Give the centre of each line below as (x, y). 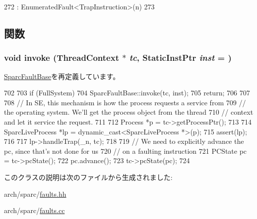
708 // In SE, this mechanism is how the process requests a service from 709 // (125, 102)
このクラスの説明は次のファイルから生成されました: (88, 177)
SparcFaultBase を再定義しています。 (62, 76)
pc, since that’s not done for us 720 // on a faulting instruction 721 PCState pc (126, 151)
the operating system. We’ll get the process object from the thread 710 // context (129, 112)
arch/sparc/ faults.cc (34, 210)
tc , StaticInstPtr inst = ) (180, 58)
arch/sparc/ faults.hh (35, 194)
